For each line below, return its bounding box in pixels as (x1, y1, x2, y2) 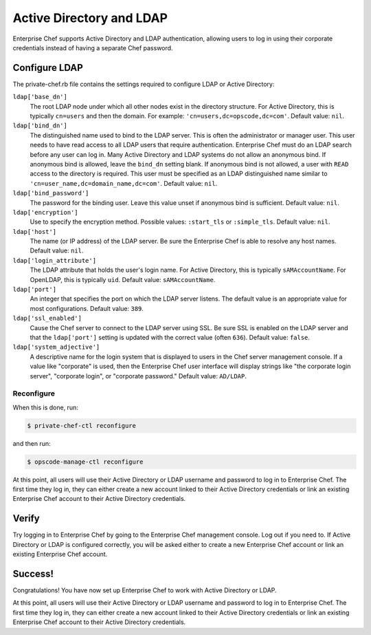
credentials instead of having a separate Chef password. (12, 43, 173, 52)
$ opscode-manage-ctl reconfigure (27, 458, 144, 466)
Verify (12, 513, 41, 524)
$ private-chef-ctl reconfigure (27, 422, 137, 429)
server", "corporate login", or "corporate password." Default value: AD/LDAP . (30, 372, 247, 380)
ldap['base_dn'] (12, 93, 68, 101)
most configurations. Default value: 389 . (30, 304, 144, 312)
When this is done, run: (12, 403, 78, 411)
